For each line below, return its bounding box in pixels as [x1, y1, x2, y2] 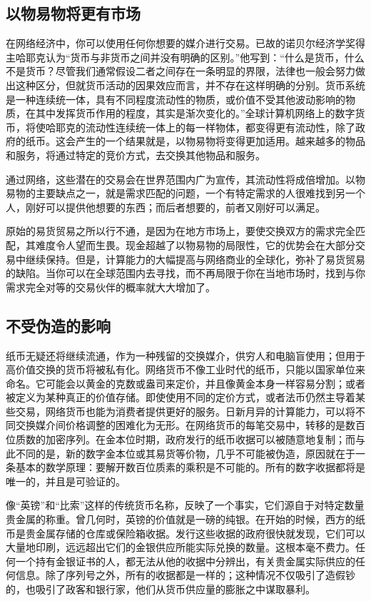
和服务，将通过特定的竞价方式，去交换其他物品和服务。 [6, 147, 265, 162]
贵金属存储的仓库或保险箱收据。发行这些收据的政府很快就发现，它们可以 [25, 525, 365, 540]
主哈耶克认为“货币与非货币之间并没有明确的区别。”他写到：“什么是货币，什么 [6, 49, 365, 64]
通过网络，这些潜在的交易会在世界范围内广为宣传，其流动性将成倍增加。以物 [6, 171, 365, 186]
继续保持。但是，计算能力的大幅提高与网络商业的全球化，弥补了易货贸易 [25, 251, 365, 266]
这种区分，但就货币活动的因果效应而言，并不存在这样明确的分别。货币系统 [15, 77, 365, 92]
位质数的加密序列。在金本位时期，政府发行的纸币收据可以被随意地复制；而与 [6, 432, 365, 447]
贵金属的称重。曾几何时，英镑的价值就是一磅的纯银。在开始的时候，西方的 [6, 512, 355, 527]
